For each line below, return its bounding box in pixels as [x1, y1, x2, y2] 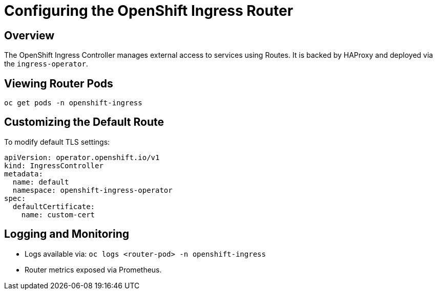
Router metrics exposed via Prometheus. [25, 265, 162, 274]
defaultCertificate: [12, 202, 95, 211]
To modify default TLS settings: [4, 137, 110, 146]
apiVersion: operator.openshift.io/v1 [4, 153, 160, 162]
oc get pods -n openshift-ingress [4, 99, 142, 107]
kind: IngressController [4, 161, 103, 170]
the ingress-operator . [4, 59, 88, 69]
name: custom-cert [21, 210, 95, 219]
